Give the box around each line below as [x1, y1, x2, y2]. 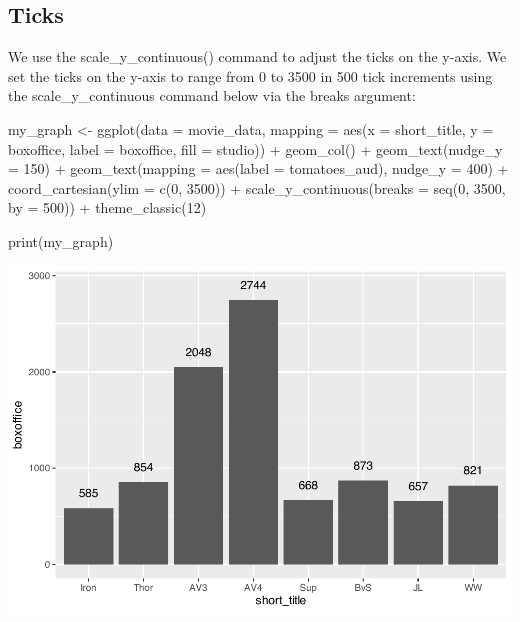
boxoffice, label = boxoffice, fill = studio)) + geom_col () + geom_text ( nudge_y [8, 138, 503, 159]
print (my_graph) [8, 230, 114, 251]
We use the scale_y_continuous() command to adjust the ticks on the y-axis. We [8, 46, 507, 67]
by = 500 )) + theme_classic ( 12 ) [8, 197, 207, 218]
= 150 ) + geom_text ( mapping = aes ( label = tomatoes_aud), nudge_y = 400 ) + [8, 158, 509, 179]
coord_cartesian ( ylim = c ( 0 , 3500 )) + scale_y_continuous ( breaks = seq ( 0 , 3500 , [8, 177, 506, 198]
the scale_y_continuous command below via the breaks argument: [8, 85, 416, 106]
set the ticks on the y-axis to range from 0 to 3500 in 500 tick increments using [8, 65, 493, 86]
